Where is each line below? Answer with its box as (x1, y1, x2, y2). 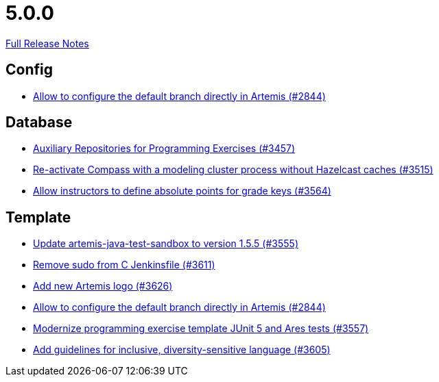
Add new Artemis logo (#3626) (33, 280, 173, 292)
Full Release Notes (5, 37, 89, 49)
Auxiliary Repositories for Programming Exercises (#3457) (33, 142, 296, 155)
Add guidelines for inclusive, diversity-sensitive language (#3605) (33, 344, 331, 356)
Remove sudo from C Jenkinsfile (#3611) (33, 259, 215, 271)
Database (5, 114, 73, 131)
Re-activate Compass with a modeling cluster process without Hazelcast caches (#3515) (33, 164, 434, 176)
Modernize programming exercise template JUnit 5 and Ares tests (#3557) (33, 322, 369, 335)
